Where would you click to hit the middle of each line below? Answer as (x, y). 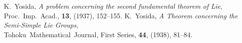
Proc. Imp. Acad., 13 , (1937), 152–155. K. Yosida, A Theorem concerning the (121, 15)
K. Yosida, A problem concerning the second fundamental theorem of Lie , (113, 6)
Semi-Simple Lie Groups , (41, 25)
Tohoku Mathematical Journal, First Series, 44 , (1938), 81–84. (98, 34)
